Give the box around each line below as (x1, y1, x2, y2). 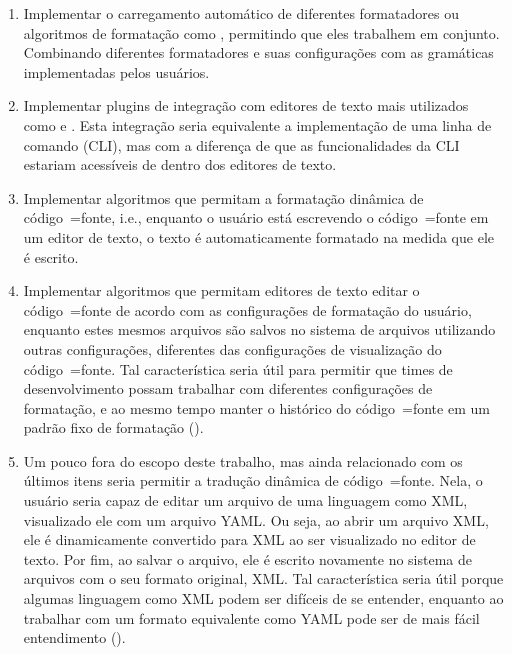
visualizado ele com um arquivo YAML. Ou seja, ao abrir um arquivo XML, (23, 509, 489, 530)
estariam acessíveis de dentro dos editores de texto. (23, 154, 337, 175)
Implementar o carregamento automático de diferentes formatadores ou (23, 3, 459, 23)
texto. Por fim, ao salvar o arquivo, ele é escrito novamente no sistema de (23, 548, 472, 569)
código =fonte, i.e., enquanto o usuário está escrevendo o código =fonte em (23, 207, 489, 228)
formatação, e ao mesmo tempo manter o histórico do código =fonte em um (23, 397, 490, 418)
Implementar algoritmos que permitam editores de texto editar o (23, 280, 420, 301)
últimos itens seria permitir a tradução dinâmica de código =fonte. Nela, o (23, 470, 483, 491)
